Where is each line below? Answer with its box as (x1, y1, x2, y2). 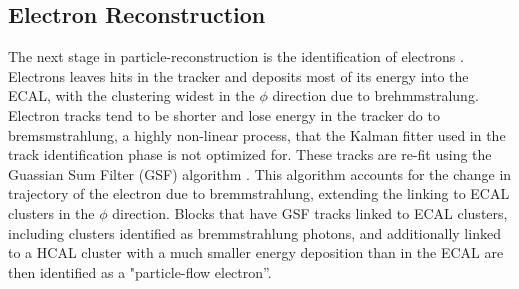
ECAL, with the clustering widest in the (8, 85, 255, 106)
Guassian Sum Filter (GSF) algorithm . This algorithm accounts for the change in (8, 163, 512, 184)
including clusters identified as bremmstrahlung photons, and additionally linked (8, 222, 501, 243)
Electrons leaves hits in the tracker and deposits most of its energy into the (8, 65, 469, 86)
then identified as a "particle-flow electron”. (8, 261, 272, 282)
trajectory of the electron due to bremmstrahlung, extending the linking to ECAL (8, 183, 510, 204)
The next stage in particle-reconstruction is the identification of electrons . (8, 46, 464, 67)
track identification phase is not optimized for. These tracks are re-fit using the (8, 144, 492, 165)
